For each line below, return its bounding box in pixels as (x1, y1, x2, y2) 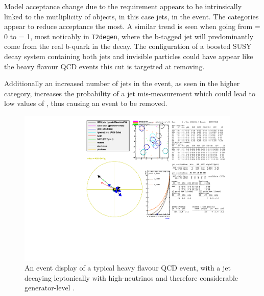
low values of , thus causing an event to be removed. (4, 98, 167, 109)
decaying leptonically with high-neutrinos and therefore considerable (25, 272, 238, 283)
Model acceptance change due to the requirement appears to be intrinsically (4, 1, 242, 11)
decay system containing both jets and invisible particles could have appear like (4, 51, 253, 62)
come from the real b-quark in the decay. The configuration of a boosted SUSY (4, 41, 252, 51)
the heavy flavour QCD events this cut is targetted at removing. (4, 61, 205, 71)
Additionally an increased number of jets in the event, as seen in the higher (4, 78, 240, 89)
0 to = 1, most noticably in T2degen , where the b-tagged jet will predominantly (4, 31, 254, 41)
